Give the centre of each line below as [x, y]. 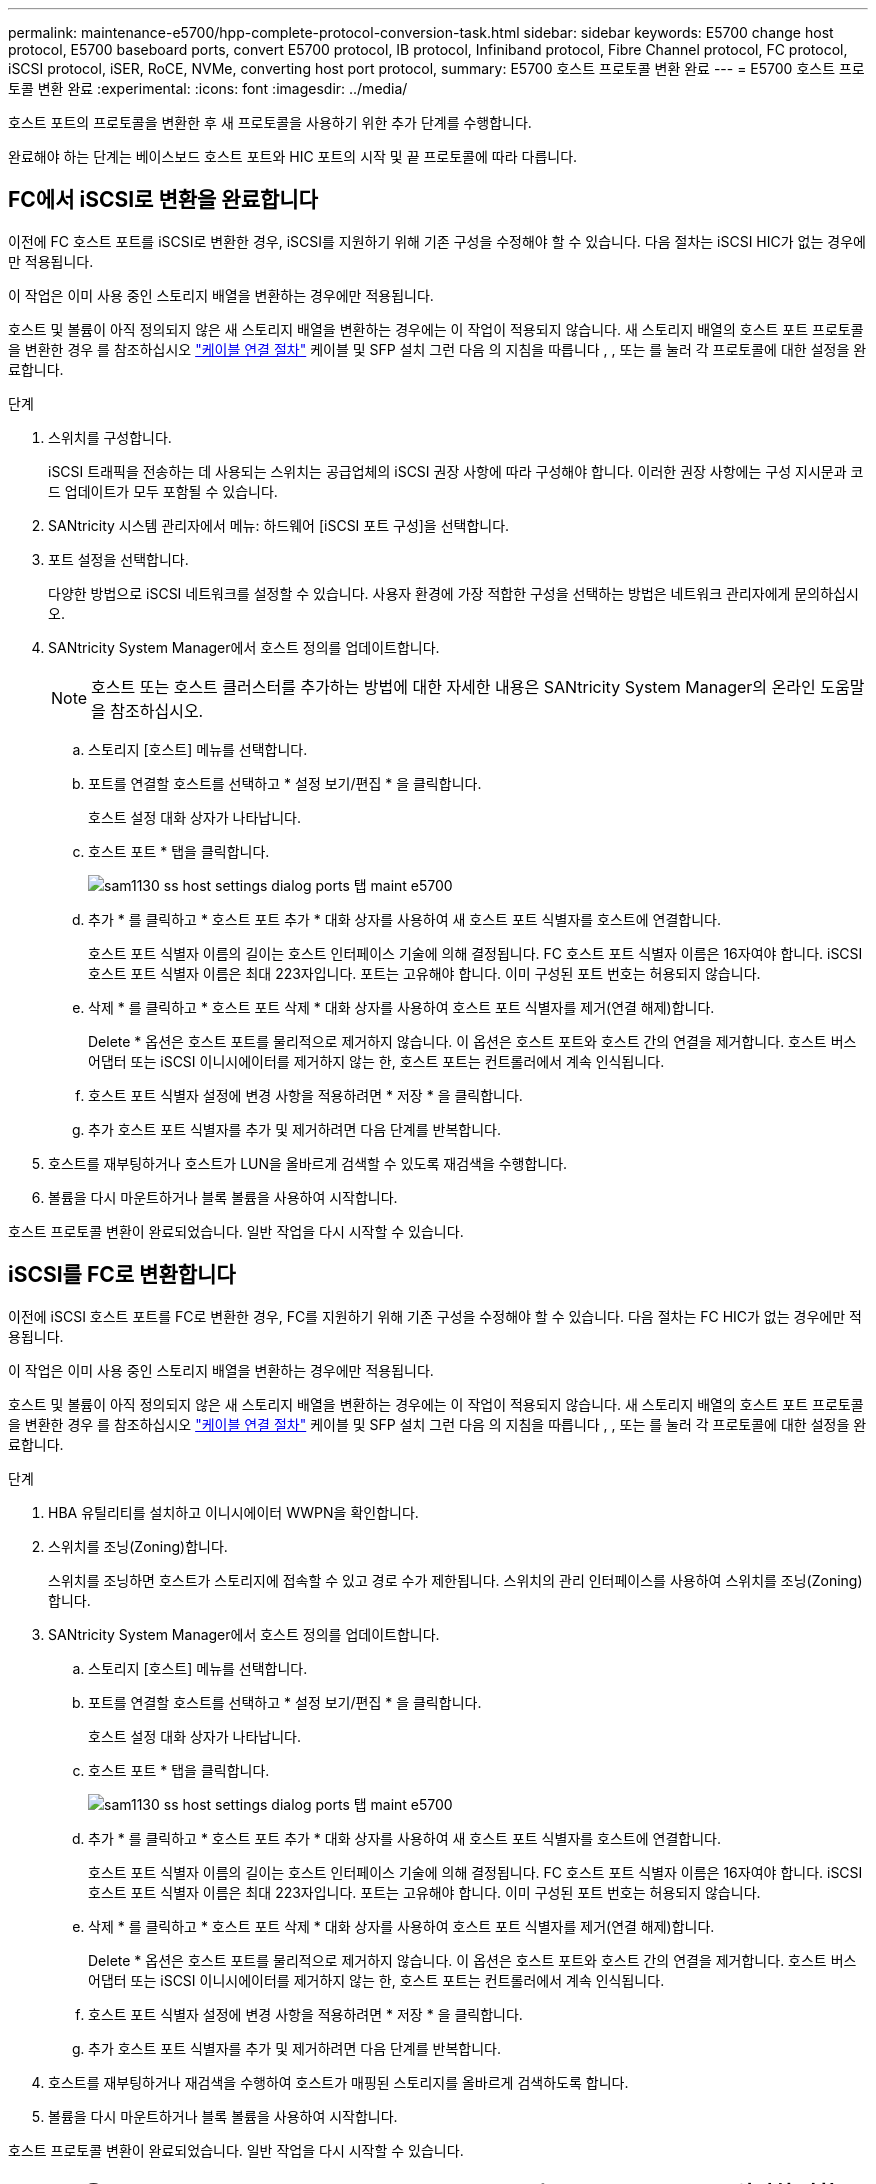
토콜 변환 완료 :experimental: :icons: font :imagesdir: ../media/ [208, 88]
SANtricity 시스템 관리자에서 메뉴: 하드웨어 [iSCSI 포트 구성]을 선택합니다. [279, 525]
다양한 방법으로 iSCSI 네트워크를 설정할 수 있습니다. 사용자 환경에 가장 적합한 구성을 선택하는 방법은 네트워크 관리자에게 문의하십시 [453, 593]
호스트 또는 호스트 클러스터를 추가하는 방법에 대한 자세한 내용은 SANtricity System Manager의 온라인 [453, 686]
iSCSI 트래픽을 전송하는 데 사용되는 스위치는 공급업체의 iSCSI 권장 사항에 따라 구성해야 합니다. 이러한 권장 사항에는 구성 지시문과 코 [456, 471]
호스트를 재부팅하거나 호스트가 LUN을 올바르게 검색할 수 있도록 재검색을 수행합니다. [308, 1163]
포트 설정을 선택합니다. [118, 559]
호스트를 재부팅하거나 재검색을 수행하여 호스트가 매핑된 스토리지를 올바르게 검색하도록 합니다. [338, 2082]
